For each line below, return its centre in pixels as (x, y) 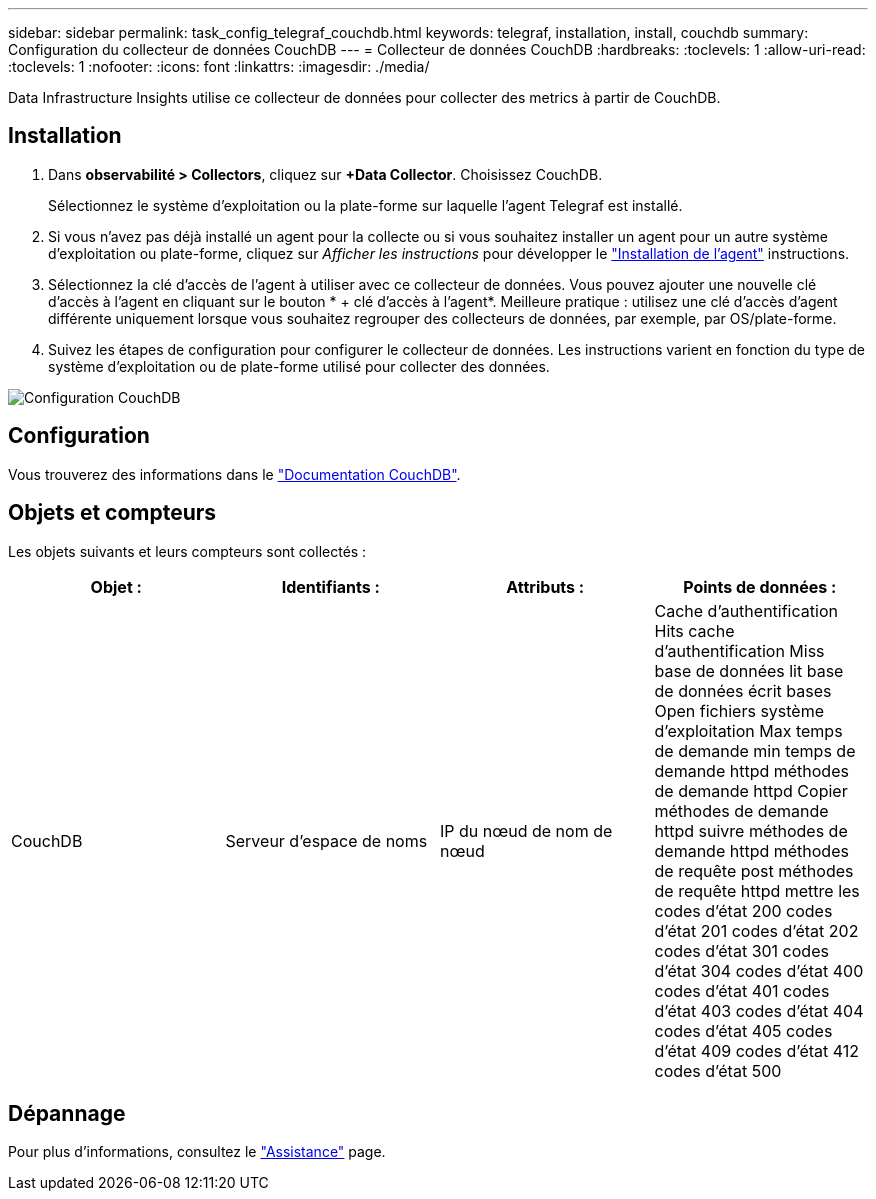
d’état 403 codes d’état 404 (759, 1010)
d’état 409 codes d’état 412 (757, 1050)
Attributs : (545, 586)
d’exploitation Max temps (748, 730)
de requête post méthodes (754, 870)
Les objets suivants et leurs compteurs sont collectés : (187, 551)
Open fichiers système (739, 710)
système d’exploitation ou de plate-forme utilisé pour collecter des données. (299, 366)
